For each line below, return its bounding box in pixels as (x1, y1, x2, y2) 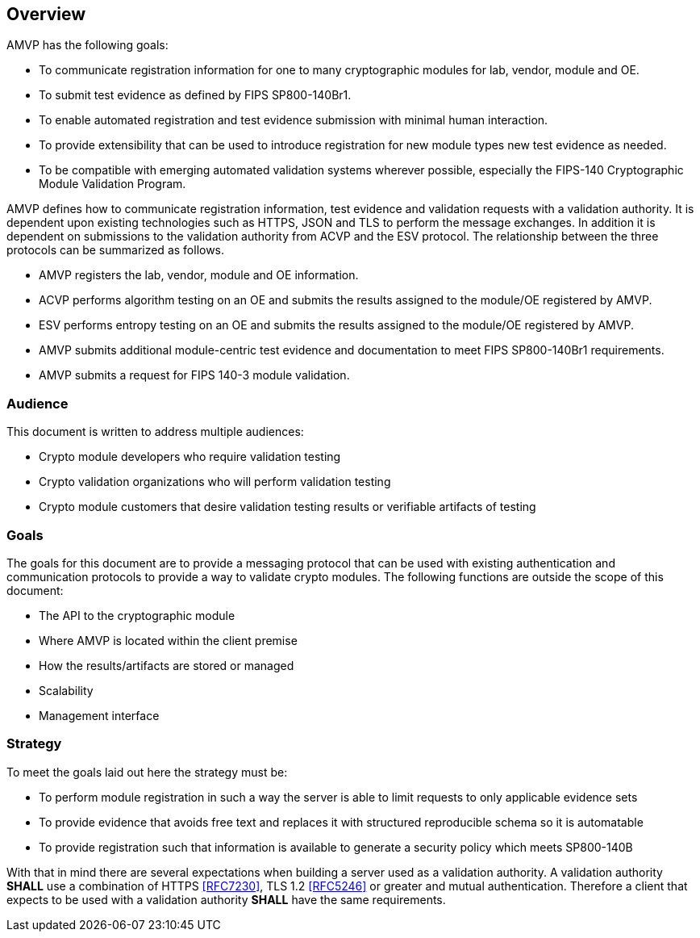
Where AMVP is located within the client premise (39, 633, 298, 647)
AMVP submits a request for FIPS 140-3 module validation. (39, 368, 350, 383)
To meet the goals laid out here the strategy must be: (6, 764, 288, 779)
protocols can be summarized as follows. (6, 243, 225, 258)
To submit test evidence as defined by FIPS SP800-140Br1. (39, 88, 352, 103)
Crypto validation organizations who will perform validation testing (39, 475, 391, 489)
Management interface (39, 708, 160, 722)
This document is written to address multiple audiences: (6, 425, 304, 439)
